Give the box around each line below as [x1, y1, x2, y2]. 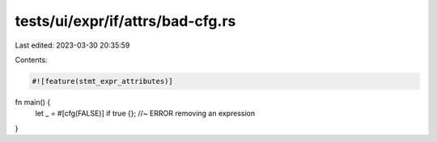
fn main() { [15, 97, 51, 106]
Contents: [15, 55, 48, 65]
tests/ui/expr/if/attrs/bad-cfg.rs [15, 12, 236, 30]
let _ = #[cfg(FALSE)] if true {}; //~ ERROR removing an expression [35, 109, 256, 119]
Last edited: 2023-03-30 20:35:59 [15, 40, 130, 50]
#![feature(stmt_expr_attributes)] [32, 77, 173, 86]
